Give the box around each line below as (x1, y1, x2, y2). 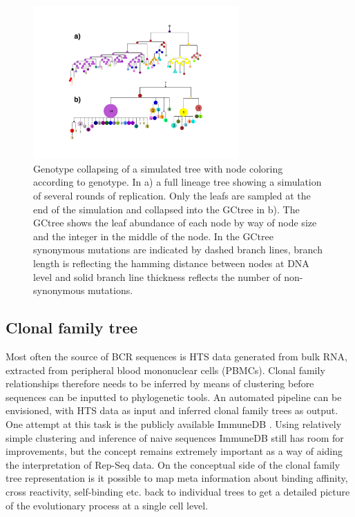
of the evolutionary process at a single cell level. (6, 498, 209, 512)
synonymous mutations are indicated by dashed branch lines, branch (33, 242, 323, 257)
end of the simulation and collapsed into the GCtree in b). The (33, 202, 300, 216)
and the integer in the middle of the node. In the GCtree (33, 228, 274, 243)
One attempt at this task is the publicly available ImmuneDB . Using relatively (6, 417, 342, 431)
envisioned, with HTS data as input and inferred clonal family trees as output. (6, 403, 338, 418)
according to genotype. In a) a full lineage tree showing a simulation (33, 175, 322, 189)
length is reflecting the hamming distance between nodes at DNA (33, 256, 309, 271)
